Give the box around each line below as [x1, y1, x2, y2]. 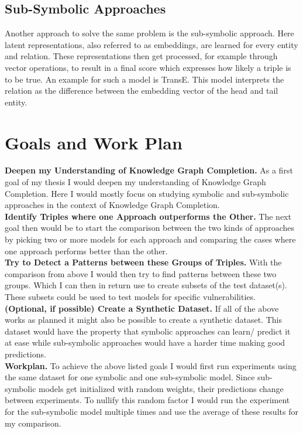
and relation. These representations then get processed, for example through [5, 50, 278, 62]
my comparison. [5, 417, 61, 429]
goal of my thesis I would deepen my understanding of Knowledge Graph [5, 176, 266, 188]
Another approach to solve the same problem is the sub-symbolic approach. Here [5, 27, 294, 39]
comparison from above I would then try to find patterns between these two [5, 267, 277, 279]
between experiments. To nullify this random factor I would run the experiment [5, 394, 290, 406]
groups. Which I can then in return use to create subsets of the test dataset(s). [5, 279, 287, 291]
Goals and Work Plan [5, 130, 183, 154]
